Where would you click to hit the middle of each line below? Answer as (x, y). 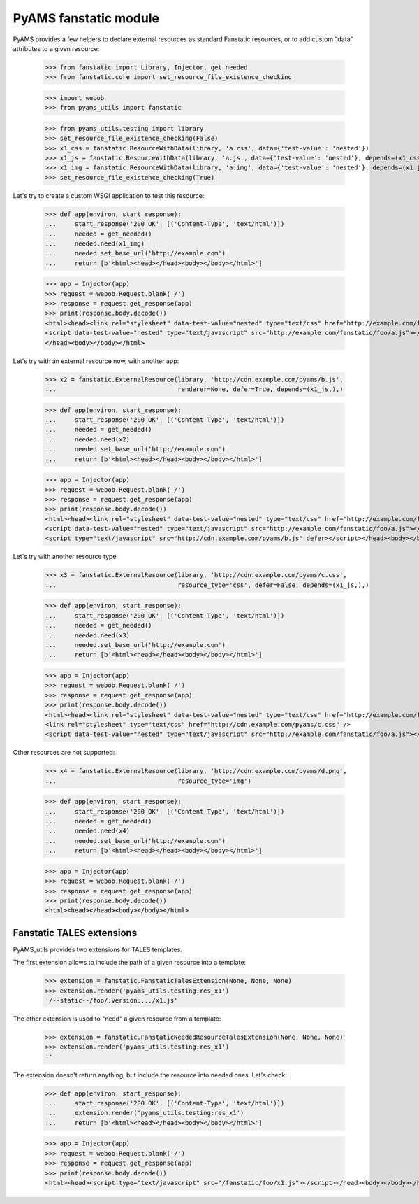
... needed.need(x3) (88, 635)
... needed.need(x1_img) (95, 243)
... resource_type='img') (148, 781)
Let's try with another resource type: (66, 557)
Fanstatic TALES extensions (75, 933)
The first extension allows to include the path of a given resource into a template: (130, 963)
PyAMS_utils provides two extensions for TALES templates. (98, 949)
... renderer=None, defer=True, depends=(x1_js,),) (194, 389)
